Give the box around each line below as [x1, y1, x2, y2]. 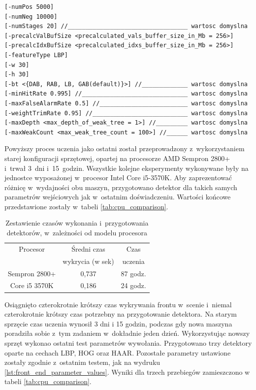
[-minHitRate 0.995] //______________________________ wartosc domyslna [4, 90, 248, 97]
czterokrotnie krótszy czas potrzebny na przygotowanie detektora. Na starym [4, 309, 237, 319]
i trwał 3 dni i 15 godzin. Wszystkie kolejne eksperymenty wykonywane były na [4, 162, 249, 173]
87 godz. [121, 268, 146, 278]
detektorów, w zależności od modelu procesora [6, 227, 147, 238]
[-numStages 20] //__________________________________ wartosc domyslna [4, 23, 248, 30]
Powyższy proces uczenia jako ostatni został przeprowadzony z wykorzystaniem [4, 143, 245, 154]
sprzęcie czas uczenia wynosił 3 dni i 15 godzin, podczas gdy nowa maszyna [4, 318, 232, 328]
